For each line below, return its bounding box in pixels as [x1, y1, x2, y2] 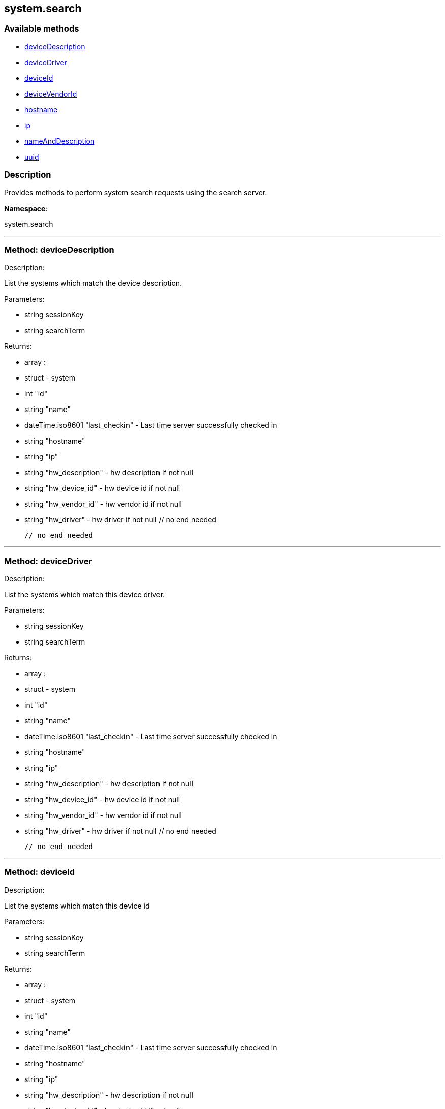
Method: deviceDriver [4, 556, 92, 566]
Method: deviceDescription [4, 244, 114, 255]
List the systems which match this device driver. [4, 590, 165, 599]
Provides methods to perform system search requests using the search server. [4, 188, 267, 197]
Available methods [4, 23, 79, 34]
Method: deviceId [4, 867, 75, 878]
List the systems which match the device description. [4, 279, 182, 288]
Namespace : [4, 203, 48, 213]
